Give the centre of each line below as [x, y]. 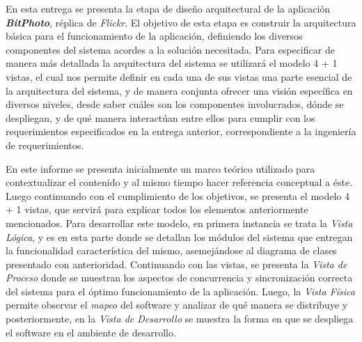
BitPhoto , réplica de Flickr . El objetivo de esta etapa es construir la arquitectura [181, 22]
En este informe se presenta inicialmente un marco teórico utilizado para [160, 168]
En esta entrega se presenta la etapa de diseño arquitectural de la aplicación [168, 8]
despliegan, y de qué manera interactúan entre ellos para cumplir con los [160, 117]
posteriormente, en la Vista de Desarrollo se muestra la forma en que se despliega [180, 319]
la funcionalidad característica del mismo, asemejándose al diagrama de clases [171, 250]
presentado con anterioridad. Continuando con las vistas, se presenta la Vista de [176, 264]
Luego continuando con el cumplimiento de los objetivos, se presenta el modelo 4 [178, 195]
